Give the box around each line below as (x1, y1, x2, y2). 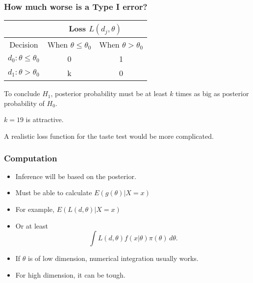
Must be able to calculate (15, 187, 92, 198)
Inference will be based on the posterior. (15, 171, 136, 181)
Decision (9, 39, 38, 51)
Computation (4, 152, 57, 164)
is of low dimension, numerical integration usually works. (28, 253, 199, 263)
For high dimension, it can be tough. (15, 269, 126, 280)
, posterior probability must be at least (51, 88, 168, 99)
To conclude (4, 88, 40, 99)
